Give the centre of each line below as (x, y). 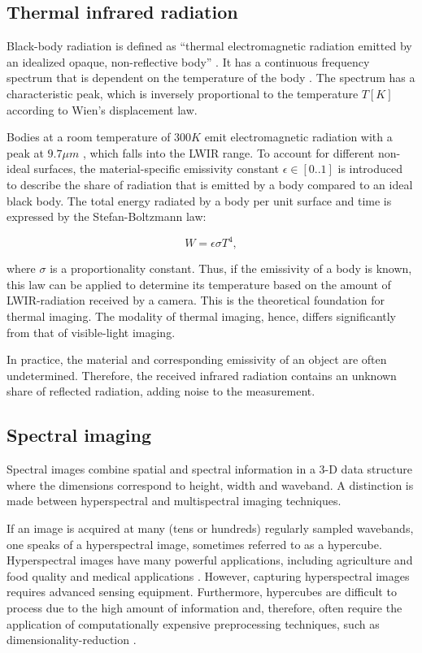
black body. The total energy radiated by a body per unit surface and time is (199, 200)
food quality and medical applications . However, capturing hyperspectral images (208, 575)
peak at (25, 152)
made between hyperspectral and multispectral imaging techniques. (174, 501)
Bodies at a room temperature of (89, 137)
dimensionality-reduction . (72, 640)
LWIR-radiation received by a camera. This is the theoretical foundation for (196, 300)
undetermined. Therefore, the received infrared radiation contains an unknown (202, 375)
